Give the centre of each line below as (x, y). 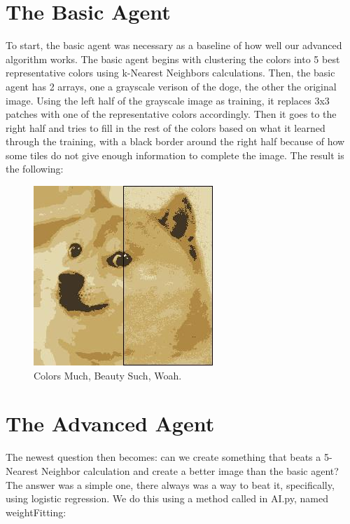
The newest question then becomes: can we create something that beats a (163, 457)
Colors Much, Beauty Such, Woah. (108, 375)
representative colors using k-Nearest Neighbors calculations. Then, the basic (170, 73)
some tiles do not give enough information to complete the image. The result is (175, 155)
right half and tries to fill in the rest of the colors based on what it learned (166, 127)
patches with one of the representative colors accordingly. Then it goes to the (171, 114)
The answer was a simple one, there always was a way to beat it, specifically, (170, 484)
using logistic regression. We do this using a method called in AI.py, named (167, 498)
